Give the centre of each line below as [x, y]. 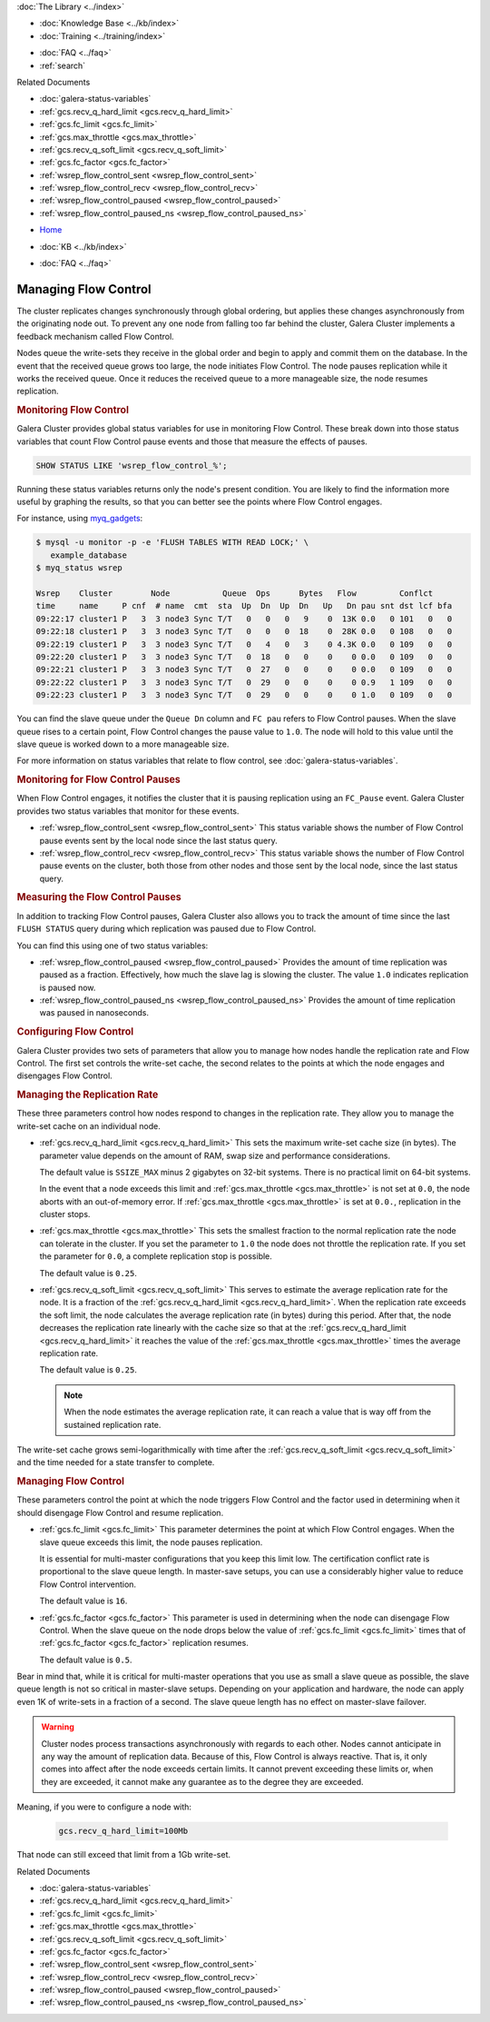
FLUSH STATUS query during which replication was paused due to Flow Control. [167, 929]
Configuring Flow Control [75, 1032]
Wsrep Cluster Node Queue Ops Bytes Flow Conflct [235, 594]
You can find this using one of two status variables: [113, 946]
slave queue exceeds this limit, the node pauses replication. [151, 1542]
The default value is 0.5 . [86, 1660]
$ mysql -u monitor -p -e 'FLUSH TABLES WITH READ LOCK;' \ [172, 542]
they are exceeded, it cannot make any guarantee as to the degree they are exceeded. [202, 1781]
